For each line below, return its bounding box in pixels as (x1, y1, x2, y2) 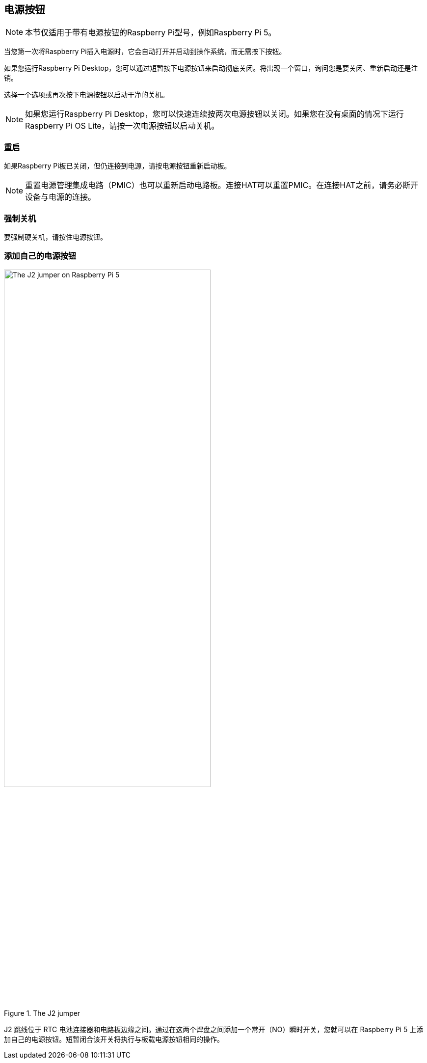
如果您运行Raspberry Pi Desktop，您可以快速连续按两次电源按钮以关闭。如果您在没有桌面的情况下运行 (25, 109, 404, 119)
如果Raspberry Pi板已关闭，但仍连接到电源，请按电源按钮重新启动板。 (4, 162, 231, 170)
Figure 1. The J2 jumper (4, 1009, 80, 1018)
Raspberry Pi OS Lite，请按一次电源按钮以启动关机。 (25, 121, 219, 131)
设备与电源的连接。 (25, 192, 96, 202)
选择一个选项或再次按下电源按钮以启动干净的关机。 (4, 90, 169, 99)
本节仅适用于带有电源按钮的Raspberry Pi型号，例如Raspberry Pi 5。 (25, 27, 276, 38)
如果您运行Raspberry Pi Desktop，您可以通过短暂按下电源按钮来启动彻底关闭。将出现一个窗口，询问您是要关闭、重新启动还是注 (4, 64, 418, 73)
